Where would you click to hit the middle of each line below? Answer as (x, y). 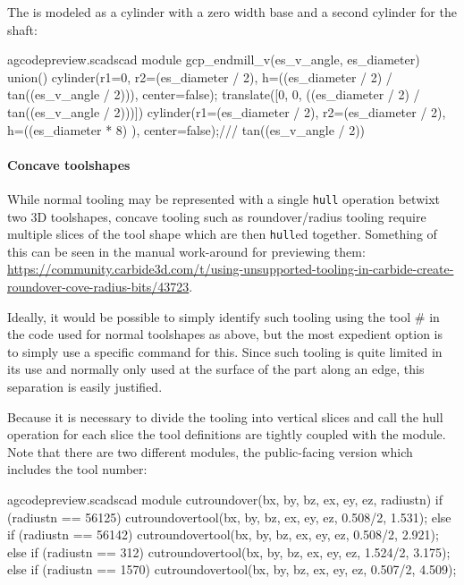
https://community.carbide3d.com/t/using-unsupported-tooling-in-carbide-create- (231, 269)
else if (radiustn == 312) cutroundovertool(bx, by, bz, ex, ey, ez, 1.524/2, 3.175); (229, 551)
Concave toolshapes (69, 164)
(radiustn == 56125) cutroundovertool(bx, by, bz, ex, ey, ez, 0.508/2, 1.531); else (229, 517)
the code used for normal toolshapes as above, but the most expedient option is (225, 334)
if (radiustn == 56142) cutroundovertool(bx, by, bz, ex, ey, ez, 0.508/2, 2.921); (223, 534)
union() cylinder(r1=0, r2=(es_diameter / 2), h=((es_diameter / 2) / (200, 76)
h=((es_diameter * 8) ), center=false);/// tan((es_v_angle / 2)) (186, 129)
